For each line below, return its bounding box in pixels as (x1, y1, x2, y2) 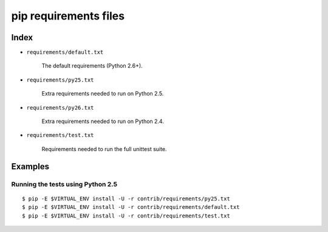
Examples (11, 161, 50, 172)
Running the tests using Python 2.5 (11, 180, 118, 188)
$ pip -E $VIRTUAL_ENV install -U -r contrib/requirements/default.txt (22, 204, 240, 211)
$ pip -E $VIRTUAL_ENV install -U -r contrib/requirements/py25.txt (22, 195, 230, 202)
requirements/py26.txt (26, 104, 94, 111)
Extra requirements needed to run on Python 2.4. (41, 118, 164, 125)
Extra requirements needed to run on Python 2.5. (41, 90, 164, 97)
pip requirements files (11, 9, 125, 23)
